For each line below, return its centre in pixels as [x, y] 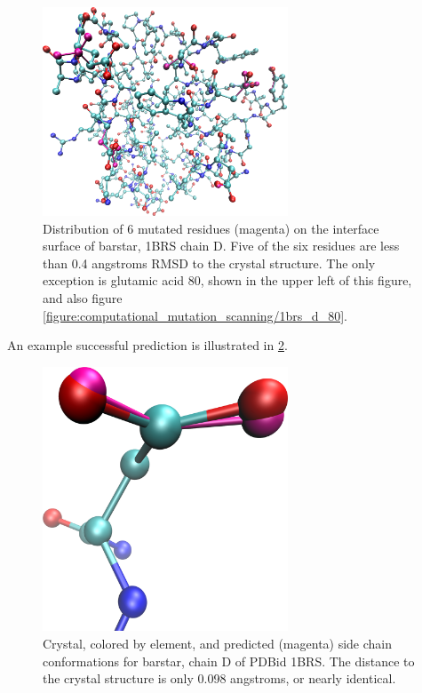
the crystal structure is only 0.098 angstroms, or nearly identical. [219, 678]
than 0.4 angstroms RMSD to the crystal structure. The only [209, 263]
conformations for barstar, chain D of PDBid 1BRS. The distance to [229, 661]
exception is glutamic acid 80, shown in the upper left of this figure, [227, 280]
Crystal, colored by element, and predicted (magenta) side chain [218, 643]
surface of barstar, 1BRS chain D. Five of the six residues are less [221, 246]
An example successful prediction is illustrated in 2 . [147, 345]
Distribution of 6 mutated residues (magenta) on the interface [211, 228]
